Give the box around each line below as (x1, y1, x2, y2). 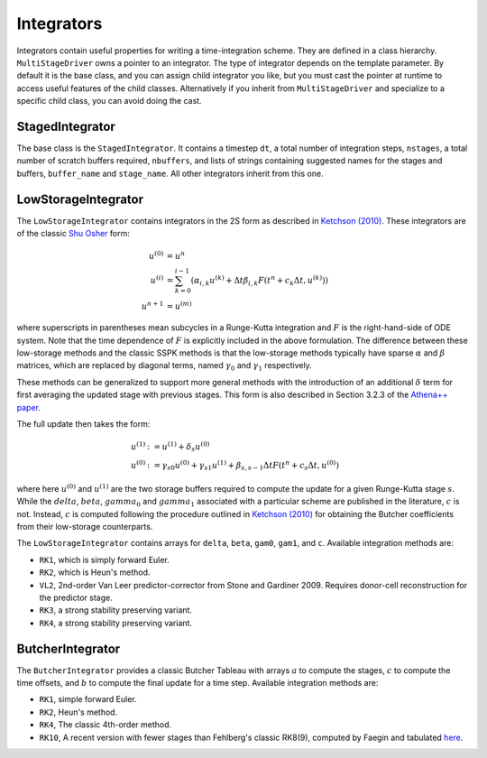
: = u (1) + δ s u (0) (147, 440, 210, 454)
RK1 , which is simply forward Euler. (39, 554, 170, 565)
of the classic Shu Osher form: (16, 228, 131, 239)
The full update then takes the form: (16, 419, 151, 430)
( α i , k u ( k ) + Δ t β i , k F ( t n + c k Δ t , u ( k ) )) (190, 273, 329, 288)
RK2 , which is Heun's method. (39, 567, 151, 578)
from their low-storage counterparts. (16, 522, 153, 532)
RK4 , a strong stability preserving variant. (39, 617, 193, 628)
